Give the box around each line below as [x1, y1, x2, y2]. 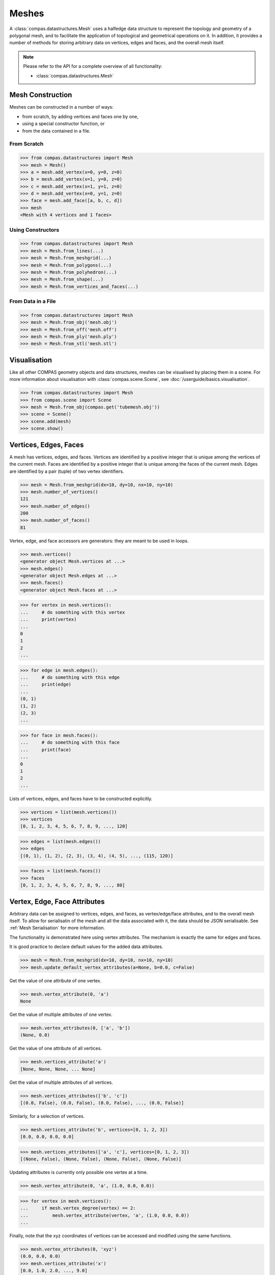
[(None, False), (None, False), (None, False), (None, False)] [20, 1156, 182, 1162]
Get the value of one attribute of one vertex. [9, 977, 102, 984]
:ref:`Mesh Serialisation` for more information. [9, 925, 105, 931]
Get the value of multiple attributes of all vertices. [9, 1079, 113, 1085]
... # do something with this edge [20, 675, 120, 680]
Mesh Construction [9, 91, 72, 99]
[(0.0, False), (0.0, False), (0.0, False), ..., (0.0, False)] [20, 1100, 184, 1106]
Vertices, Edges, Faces [9, 440, 84, 449]
